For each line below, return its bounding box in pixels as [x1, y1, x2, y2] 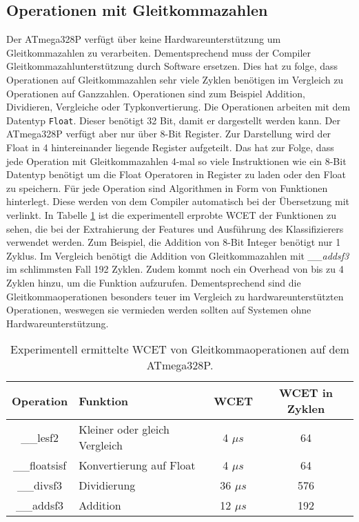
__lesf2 [21, 429, 59, 445]
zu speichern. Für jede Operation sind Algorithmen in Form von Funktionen [6, 180, 328, 195]
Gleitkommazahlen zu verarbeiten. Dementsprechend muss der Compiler [6, 45, 311, 59]
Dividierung [79, 477, 136, 494]
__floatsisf [13, 457, 67, 474]
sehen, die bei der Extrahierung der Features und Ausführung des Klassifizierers [6, 221, 344, 235]
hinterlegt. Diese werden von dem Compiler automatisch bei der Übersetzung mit [6, 194, 349, 209]
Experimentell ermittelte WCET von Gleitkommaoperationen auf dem [10, 341, 349, 358]
